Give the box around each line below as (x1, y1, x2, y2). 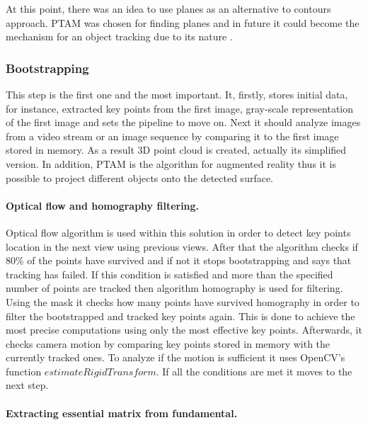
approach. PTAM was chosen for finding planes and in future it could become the (6, 15, 360, 30)
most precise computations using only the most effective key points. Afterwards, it (6, 322, 362, 337)
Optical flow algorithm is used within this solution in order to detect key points (6, 225, 351, 239)
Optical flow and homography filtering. (6, 198, 200, 212)
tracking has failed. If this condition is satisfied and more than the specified (6, 266, 333, 281)
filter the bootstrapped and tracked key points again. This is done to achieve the (6, 308, 355, 323)
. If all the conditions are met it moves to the (156, 363, 352, 378)
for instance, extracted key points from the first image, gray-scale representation (6, 101, 354, 115)
